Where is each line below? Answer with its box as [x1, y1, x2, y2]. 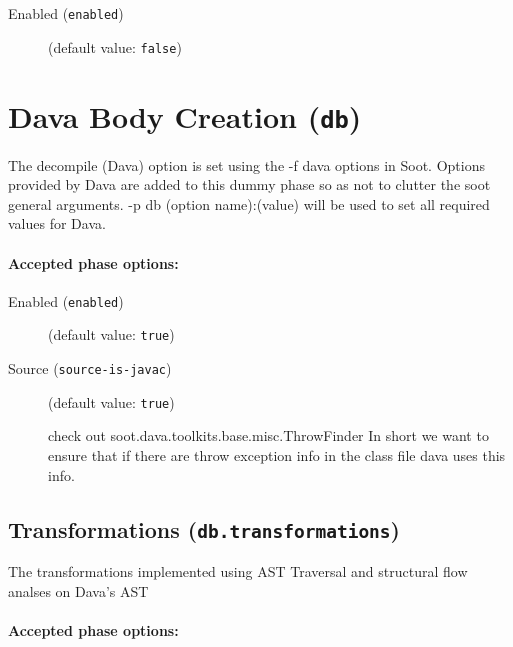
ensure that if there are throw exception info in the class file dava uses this [48, 444, 506, 465]
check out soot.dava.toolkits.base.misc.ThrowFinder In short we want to [48, 425, 489, 446]
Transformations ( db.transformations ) [8, 513, 400, 544]
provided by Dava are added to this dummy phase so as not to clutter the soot [8, 174, 491, 195]
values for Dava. [8, 213, 106, 234]
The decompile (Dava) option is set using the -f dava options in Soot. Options [8, 154, 485, 175]
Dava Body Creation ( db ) [8, 95, 362, 136]
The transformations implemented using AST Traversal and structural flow [8, 560, 468, 581]
